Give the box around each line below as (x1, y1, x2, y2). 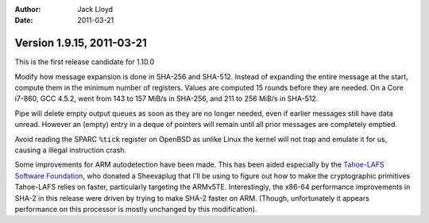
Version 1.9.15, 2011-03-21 (14, 37, 147, 50)
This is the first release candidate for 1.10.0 (14, 57, 155, 67)
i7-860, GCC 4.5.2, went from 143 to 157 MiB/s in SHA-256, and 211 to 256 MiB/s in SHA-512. (14, 94, 319, 103)
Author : (14, 5, 41, 13)
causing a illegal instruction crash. (14, 145, 127, 155)
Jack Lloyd (77, 5, 114, 13)
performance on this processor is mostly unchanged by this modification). (14, 204, 257, 213)
